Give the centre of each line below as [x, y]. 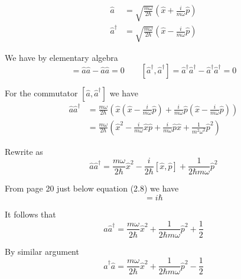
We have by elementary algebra [61, 58]
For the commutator [41, 93]
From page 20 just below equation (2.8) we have [92, 188]
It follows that [30, 214]
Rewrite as [24, 151]
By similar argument [42, 251]
